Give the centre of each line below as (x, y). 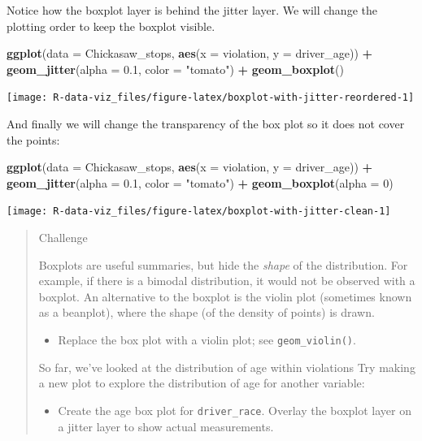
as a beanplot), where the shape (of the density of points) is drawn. (207, 312)
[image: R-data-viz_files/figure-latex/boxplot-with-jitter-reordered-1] (211, 98)
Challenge (63, 238)
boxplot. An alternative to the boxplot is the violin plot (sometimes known (225, 296)
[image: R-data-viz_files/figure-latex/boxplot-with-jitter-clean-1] (199, 212)
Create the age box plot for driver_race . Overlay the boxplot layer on (235, 410)
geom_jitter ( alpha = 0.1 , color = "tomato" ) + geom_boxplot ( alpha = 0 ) (200, 182)
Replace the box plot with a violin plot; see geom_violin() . (207, 340)
